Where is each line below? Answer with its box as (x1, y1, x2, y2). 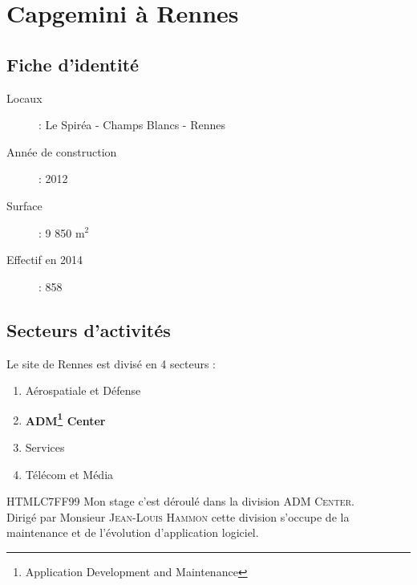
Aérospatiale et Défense (25, 382, 141, 399)
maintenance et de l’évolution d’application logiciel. (6, 524, 259, 541)
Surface (6, 197, 43, 213)
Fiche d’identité (6, 51, 140, 76)
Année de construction (6, 143, 117, 160)
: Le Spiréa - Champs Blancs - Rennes (38, 116, 225, 133)
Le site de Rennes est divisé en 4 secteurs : (6, 355, 216, 372)
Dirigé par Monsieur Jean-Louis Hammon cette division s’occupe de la (6, 508, 350, 525)
